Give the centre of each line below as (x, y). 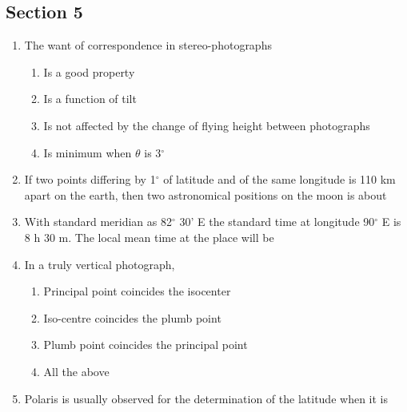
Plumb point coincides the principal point (146, 345)
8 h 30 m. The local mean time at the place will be (149, 237)
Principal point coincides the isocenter (137, 291)
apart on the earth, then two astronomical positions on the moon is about (205, 194)
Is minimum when (88, 152)
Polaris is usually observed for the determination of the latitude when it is (206, 398)
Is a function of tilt (90, 99)
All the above (76, 371)
